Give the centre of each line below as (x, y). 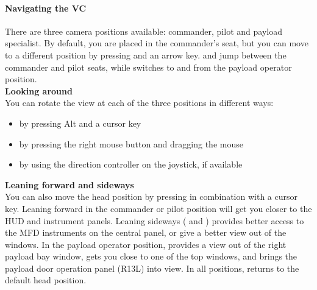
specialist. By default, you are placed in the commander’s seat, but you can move (157, 43)
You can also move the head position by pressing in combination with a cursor (151, 196)
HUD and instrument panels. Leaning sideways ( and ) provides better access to (155, 220)
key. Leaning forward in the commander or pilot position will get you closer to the (158, 208)
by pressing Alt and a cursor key (80, 123)
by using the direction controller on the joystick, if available (131, 164)
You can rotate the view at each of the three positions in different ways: (139, 103)
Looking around (39, 90)
